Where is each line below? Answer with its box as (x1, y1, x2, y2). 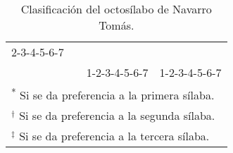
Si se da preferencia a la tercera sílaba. (19, 128, 210, 145)
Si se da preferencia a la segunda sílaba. (19, 107, 215, 124)
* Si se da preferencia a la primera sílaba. (11, 85, 215, 104)
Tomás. (99, 17, 134, 33)
